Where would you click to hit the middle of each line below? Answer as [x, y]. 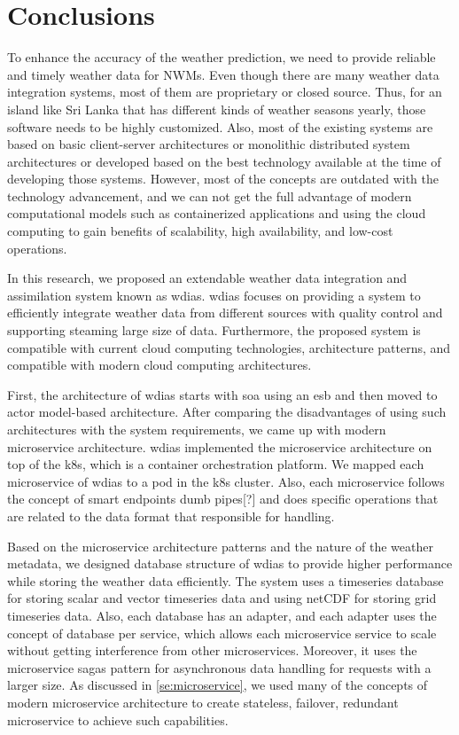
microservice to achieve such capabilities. [118, 719]
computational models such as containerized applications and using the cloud [217, 213]
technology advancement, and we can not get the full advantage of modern [210, 195]
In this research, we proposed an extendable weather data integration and [207, 278]
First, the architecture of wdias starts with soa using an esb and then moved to [222, 394]
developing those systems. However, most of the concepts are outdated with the [223, 179]
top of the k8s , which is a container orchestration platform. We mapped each [216, 464]
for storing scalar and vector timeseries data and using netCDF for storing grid [222, 598]
